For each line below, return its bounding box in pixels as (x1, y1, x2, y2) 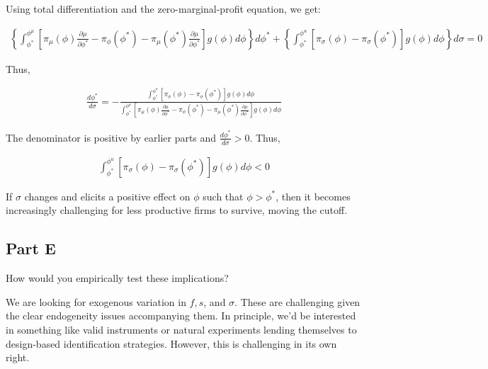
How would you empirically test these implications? (6, 271, 229, 285)
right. (6, 350, 30, 365)
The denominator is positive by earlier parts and (6, 130, 217, 144)
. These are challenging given (234, 294, 361, 309)
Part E (6, 237, 56, 259)
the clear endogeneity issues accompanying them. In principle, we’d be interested (6, 308, 356, 323)
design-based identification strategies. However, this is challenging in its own (6, 336, 337, 351)
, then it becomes (276, 188, 351, 203)
